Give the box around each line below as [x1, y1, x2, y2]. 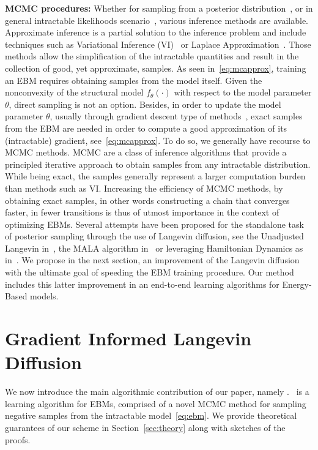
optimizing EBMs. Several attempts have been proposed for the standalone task [5, 217, 304, 230]
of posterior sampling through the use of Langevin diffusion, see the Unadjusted [5, 230, 304, 242]
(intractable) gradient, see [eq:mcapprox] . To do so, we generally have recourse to [5, 133, 311, 146]
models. [30, 290, 59, 302]
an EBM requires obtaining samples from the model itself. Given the [5, 73, 262, 86]
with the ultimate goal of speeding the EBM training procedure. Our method [5, 266, 294, 279]
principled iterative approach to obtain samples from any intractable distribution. [5, 157, 311, 170]
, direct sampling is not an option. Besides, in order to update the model [9, 97, 281, 110]
